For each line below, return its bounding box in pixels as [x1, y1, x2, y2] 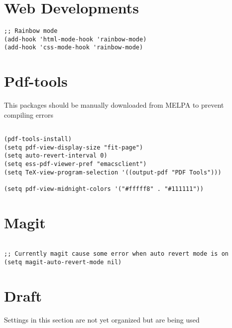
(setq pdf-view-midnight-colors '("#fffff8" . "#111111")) [4, 185, 204, 192]
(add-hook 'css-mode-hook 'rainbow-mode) [4, 44, 143, 51]
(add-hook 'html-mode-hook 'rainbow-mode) [4, 35, 147, 43]
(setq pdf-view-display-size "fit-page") [4, 144, 143, 151]
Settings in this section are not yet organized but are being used [4, 314, 200, 325]
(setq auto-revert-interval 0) [4, 152, 108, 160]
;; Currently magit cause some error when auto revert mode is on [4, 250, 229, 258]
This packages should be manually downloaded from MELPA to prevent [4, 100, 224, 110]
